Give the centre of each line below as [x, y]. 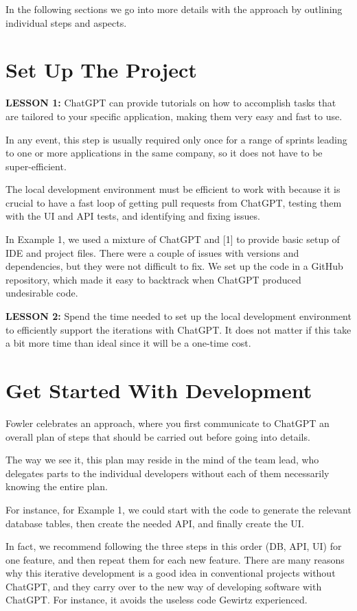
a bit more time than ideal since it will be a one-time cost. [128, 343]
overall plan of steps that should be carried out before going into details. [158, 436]
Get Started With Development [159, 390]
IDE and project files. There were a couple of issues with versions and [152, 252]
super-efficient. [36, 166]
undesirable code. [42, 293]
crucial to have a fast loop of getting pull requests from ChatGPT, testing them [174, 202]
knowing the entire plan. [57, 486]
